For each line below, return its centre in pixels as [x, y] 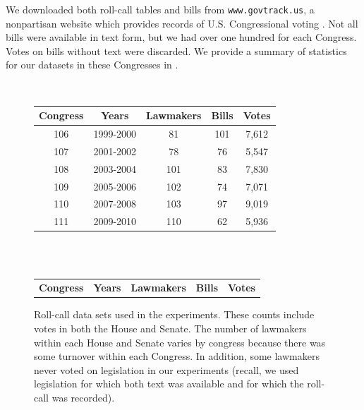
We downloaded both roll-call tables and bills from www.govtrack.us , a [160, 9]
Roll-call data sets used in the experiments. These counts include [174, 314]
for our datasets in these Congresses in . [92, 65]
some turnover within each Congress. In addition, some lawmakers [177, 356]
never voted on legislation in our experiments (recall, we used [166, 369]
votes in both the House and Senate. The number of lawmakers [170, 328]
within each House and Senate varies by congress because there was [180, 342]
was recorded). [83, 397]
